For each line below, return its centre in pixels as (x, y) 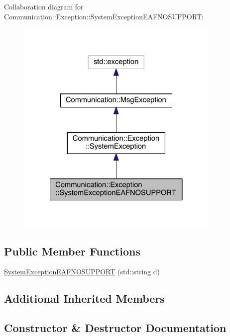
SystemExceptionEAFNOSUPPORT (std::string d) (82, 272)
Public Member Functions (72, 251)
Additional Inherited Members (84, 298)
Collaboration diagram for (44, 6)
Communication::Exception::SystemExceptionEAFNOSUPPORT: (104, 16)
